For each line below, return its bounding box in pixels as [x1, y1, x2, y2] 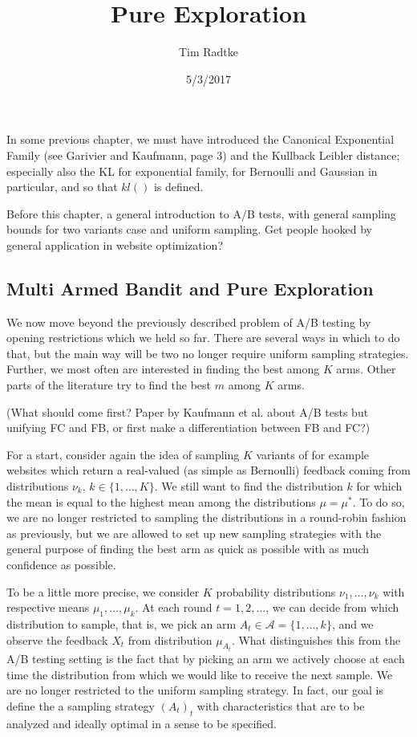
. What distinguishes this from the [231, 631, 401, 648]
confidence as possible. [6, 556, 116, 572]
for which [356, 478, 403, 495]
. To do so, [352, 493, 405, 510]
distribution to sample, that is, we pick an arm [6, 615, 237, 632]
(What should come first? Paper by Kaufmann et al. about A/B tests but [6, 403, 369, 420]
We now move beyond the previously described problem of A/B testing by [6, 313, 371, 330]
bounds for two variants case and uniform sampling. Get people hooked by [6, 221, 372, 238]
